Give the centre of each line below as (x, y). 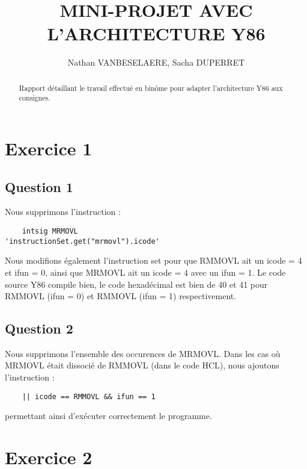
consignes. (35, 98)
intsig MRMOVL (50, 231)
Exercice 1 (49, 148)
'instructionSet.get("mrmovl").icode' (82, 241)
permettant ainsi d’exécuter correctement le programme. (108, 416)
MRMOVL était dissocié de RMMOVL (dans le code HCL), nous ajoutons (142, 365)
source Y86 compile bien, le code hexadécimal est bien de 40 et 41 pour (136, 284)
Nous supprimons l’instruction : (63, 212)
